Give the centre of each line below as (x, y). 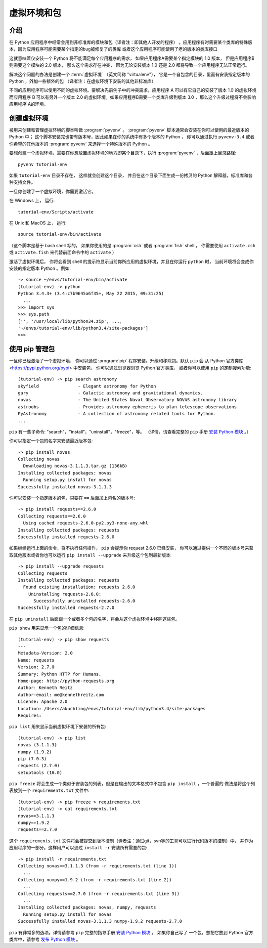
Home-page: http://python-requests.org (66, 681)
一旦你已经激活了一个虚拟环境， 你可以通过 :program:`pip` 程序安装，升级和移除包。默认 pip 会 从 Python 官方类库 (126, 361)
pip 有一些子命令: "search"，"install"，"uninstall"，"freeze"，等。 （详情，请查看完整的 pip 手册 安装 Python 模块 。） (130, 431)
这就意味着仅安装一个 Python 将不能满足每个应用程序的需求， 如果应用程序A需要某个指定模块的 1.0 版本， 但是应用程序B (132, 58)
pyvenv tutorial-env (43, 164)
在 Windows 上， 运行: (32, 201)
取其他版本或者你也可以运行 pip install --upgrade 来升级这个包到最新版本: (90, 555)
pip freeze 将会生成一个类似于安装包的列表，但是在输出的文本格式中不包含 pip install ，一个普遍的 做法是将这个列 (132, 784)
